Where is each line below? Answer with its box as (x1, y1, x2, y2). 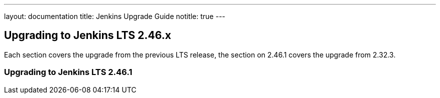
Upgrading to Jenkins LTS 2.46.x (4, 29, 171, 42)
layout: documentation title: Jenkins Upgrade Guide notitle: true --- (4, 12, 226, 20)
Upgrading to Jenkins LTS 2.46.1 (4, 67, 133, 77)
